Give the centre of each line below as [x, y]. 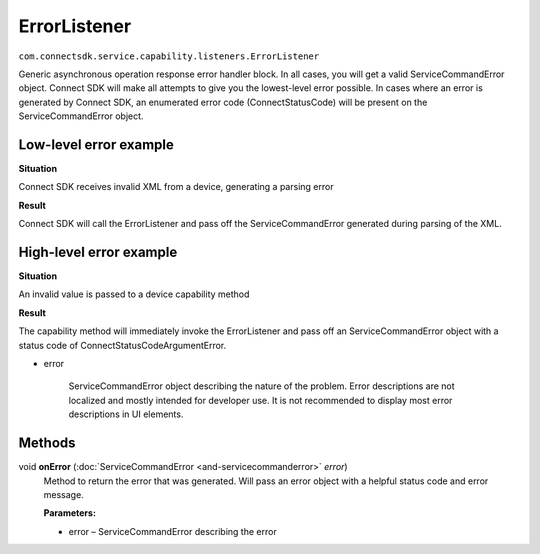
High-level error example [98, 252]
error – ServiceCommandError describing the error [172, 531]
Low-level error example [96, 144]
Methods [47, 443]
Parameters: [70, 513]
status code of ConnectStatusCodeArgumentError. [122, 345]
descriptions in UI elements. [126, 414]
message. [63, 494]
